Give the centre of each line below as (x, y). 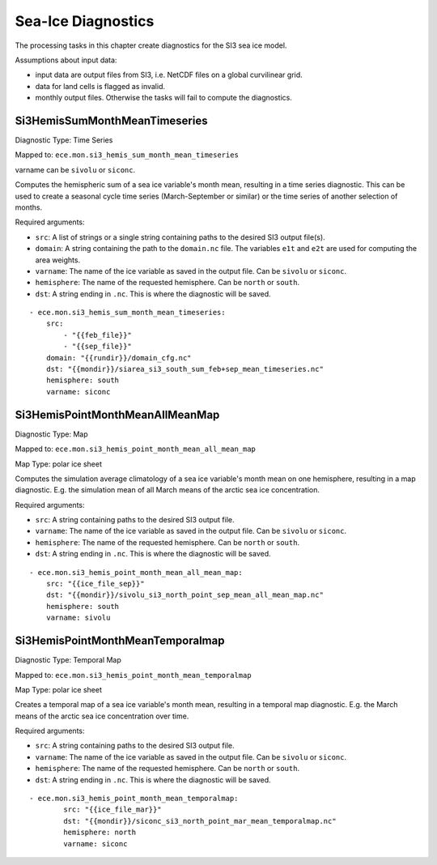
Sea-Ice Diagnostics (85, 21)
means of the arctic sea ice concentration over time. (102, 716)
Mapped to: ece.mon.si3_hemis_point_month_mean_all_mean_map (136, 449)
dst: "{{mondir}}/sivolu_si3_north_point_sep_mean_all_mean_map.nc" (185, 595)
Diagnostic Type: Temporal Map (68, 660)
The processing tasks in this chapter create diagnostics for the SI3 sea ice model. (151, 45)
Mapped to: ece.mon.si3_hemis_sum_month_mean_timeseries (127, 155)
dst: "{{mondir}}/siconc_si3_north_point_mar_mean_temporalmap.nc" (200, 821)
